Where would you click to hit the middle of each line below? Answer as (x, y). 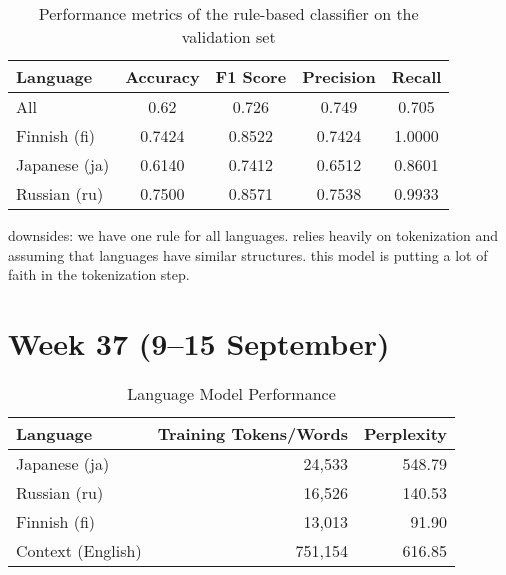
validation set (228, 36)
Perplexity (406, 433)
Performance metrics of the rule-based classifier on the (228, 13)
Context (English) (79, 550)
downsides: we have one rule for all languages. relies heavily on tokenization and (253, 235)
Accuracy (162, 76)
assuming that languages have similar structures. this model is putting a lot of (248, 254)
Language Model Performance (231, 393)
